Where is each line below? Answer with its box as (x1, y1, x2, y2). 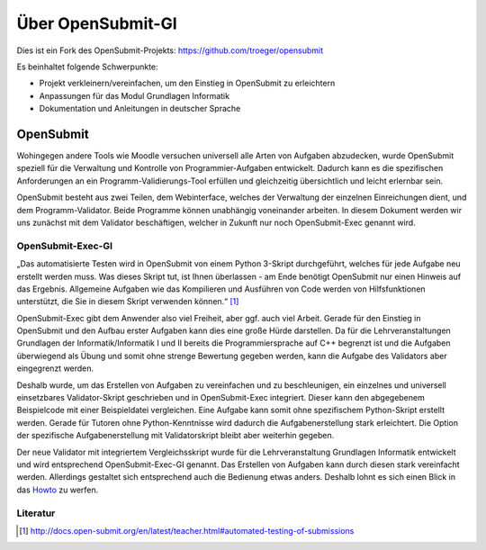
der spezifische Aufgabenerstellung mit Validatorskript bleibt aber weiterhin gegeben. (16, 430, 335, 441)
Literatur (16, 507, 56, 519)
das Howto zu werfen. (16, 484, 99, 495)
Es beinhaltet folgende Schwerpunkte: (16, 61, 158, 72)
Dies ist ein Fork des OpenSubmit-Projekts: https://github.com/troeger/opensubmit (16, 45, 324, 56)
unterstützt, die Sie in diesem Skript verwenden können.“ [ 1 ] (16, 296, 239, 307)
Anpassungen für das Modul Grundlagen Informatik (39, 90, 229, 101)
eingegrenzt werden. (16, 363, 94, 374)
